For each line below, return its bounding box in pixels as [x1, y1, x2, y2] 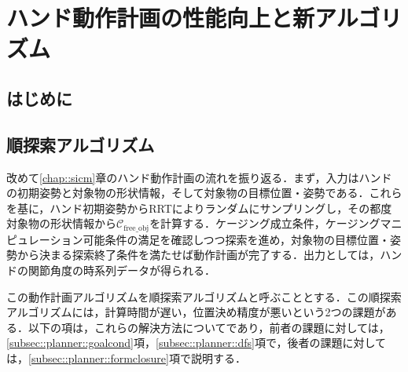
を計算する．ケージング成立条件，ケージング [149, 215, 380, 232]
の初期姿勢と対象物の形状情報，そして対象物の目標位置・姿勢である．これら [6, 184, 402, 201]
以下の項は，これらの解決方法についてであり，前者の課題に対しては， [28, 319, 390, 335]
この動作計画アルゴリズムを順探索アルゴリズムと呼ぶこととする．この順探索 [6, 288, 402, 305]
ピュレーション [6, 231, 83, 247]
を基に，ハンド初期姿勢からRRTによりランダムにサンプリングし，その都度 [6, 199, 392, 216]
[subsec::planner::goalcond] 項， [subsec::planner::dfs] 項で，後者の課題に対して [6, 334, 386, 351]
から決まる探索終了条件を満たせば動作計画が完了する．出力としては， [17, 246, 380, 263]
